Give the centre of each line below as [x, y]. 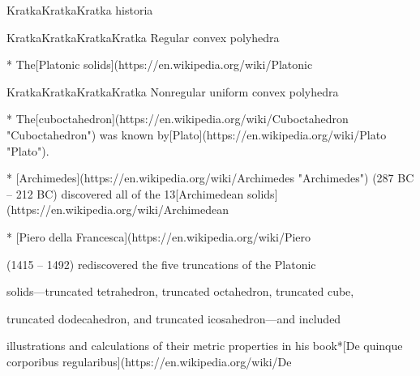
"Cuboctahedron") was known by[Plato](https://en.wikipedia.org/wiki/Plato [197, 134]
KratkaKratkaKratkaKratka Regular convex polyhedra [143, 37]
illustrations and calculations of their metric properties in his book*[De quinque [205, 346]
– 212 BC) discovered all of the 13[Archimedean [125, 193]
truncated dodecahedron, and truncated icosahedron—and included [174, 318]
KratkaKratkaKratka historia [80, 10]
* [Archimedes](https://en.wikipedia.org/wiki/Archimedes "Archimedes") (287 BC [210, 178]
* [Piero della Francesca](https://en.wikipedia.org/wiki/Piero [159, 236]
